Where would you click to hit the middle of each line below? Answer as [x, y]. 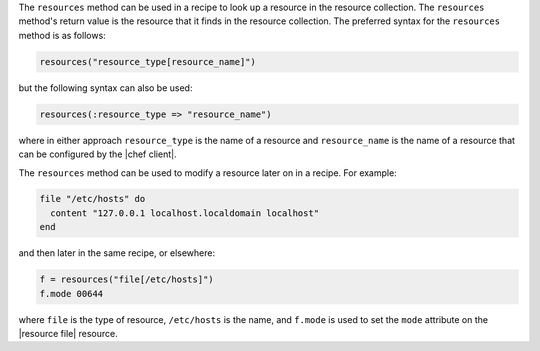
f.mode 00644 [71, 293]
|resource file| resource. [68, 333]
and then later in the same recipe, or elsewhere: [116, 253]
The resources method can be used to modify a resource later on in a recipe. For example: [207, 172]
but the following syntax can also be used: [105, 87]
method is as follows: [62, 35]
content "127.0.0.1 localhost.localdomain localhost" [185, 213]
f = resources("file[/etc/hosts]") [126, 279]
